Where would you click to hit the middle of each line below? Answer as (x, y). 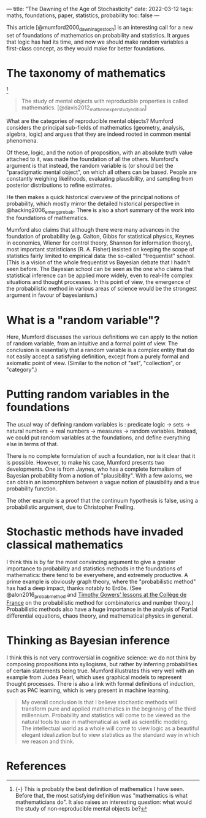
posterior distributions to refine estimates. (59, 185)
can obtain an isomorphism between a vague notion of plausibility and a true (103, 482)
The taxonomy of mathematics (86, 73)
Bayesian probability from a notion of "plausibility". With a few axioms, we (100, 476)
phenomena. (22, 140)
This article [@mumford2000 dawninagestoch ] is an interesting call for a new (100, 28)
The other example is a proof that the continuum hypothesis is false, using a (102, 501)
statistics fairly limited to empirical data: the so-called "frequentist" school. (101, 256)
